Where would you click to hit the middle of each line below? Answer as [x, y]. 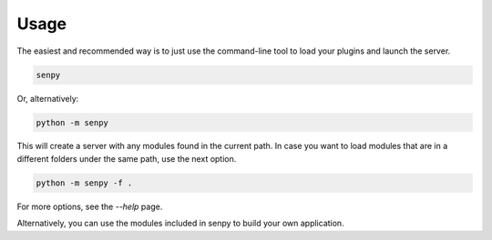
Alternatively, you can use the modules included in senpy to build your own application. [181, 224]
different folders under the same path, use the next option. [127, 158]
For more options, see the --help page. [90, 206]
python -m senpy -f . [84, 183]
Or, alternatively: [48, 98]
